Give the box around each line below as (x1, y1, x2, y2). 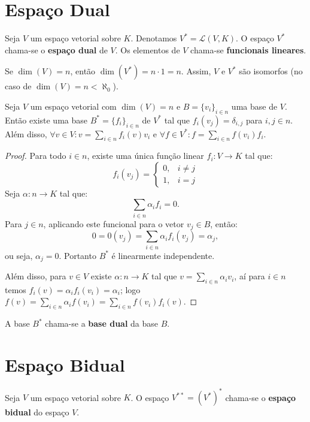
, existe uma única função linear (87, 149, 204, 162)
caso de (5, 80, 32, 92)
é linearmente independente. (111, 249, 215, 261)
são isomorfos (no (239, 65, 303, 77)
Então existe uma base (5, 113, 87, 126)
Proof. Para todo (5, 149, 66, 162)
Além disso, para (5, 270, 66, 282)
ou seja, (5, 249, 33, 261)
